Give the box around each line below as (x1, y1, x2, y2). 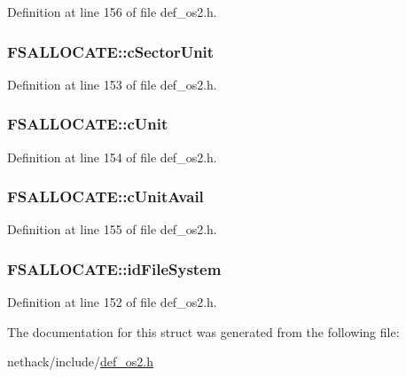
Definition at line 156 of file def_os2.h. (7, 3, 217, 20)
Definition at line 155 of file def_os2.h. (7, 220, 217, 239)
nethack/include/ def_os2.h (7, 352, 153, 371)
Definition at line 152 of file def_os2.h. (7, 293, 217, 311)
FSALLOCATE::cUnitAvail (7, 185, 204, 208)
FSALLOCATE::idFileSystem (7, 257, 222, 279)
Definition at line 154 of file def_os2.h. (7, 147, 217, 166)
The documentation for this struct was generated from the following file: (7, 322, 400, 341)
